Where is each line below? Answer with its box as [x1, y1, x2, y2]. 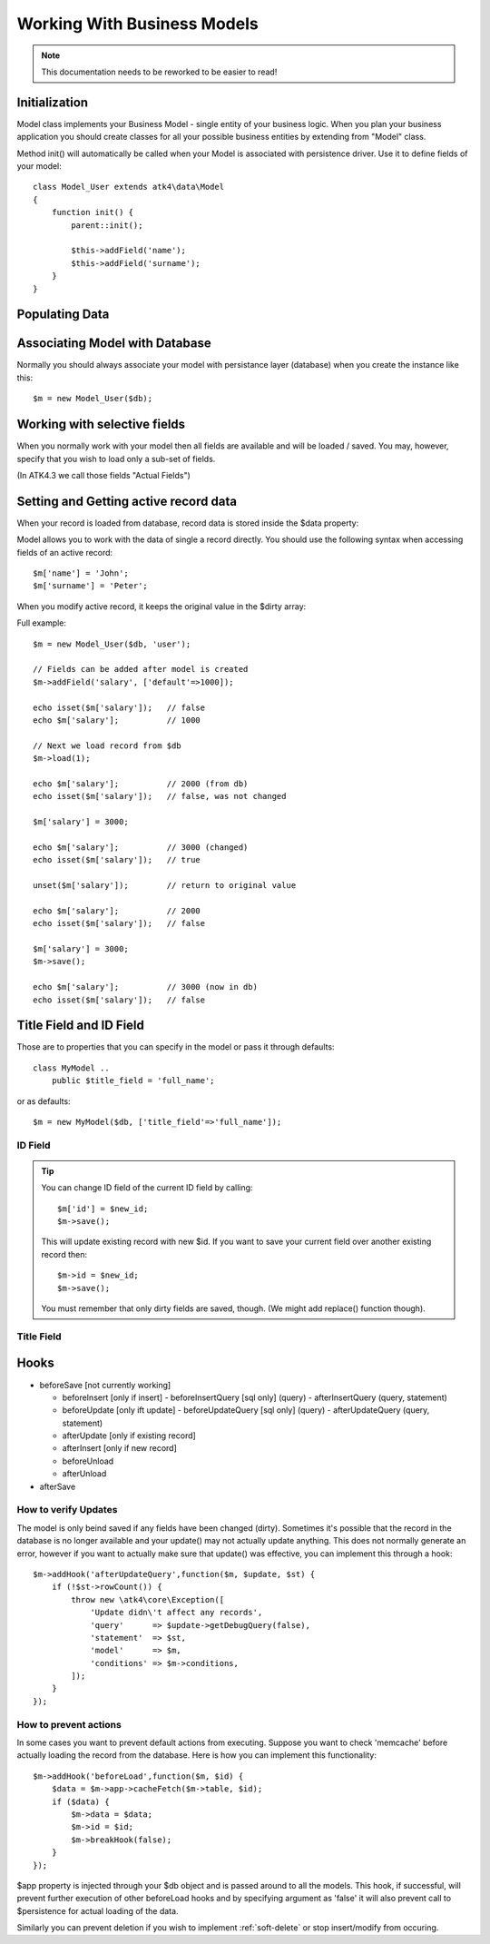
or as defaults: [16, 1095, 72, 1107]
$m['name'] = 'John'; [33, 568, 129, 578]
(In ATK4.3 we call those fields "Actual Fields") [16, 469, 191, 480]
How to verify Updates [16, 1504, 118, 1516]
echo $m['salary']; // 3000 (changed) [33, 842, 249, 853]
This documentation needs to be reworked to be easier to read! [41, 66, 278, 77]
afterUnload [62, 1468, 107, 1479]
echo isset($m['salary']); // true [33, 854, 201, 865]
